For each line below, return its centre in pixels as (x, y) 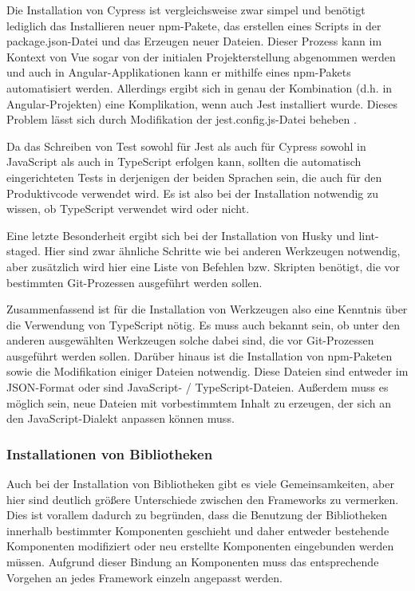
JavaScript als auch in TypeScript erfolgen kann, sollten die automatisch (184, 162)
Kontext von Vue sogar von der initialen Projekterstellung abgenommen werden (201, 56)
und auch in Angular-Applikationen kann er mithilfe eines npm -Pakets (179, 72)
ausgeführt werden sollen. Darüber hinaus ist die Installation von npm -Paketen (200, 355)
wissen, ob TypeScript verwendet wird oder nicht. (128, 209)
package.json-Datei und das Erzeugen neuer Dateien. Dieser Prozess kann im (194, 41)
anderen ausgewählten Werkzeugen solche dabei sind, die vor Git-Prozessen (190, 340)
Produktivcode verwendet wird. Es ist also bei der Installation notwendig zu (192, 193)
